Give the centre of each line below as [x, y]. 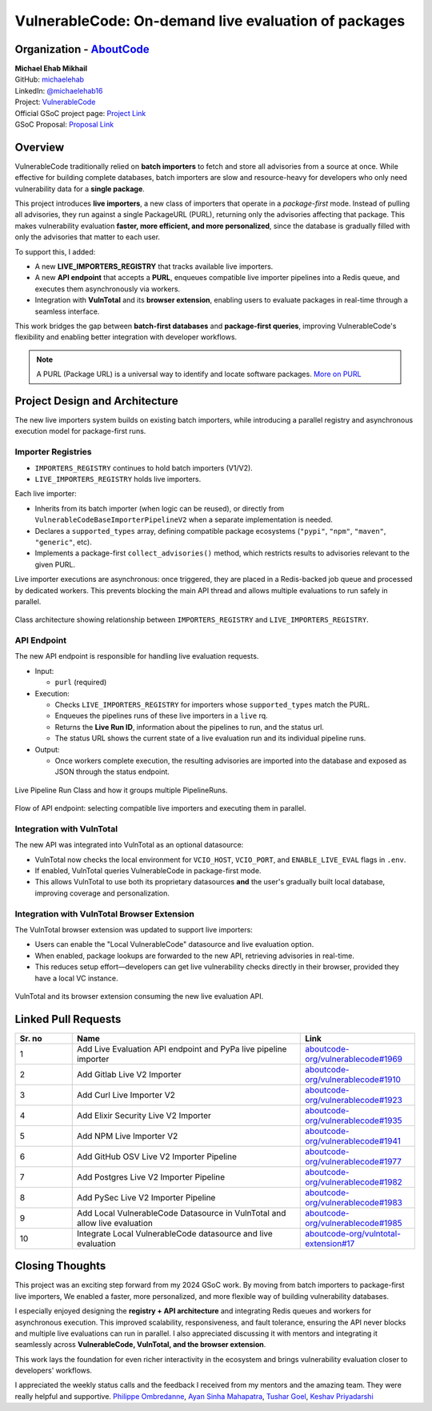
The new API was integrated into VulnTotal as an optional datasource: [129, 845]
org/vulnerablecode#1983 [354, 1202]
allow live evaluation [115, 1223]
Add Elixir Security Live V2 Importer [144, 1115]
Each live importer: [46, 494]
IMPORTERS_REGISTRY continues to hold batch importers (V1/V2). [144, 467]
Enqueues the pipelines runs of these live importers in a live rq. [161, 716]
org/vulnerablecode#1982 [354, 1182]
